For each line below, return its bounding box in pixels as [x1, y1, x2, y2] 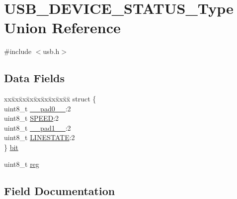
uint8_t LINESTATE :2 [4, 132, 75, 143]
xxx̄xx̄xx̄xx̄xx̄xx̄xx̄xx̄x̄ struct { [4, 94, 96, 104]
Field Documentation [4, 183, 115, 198]
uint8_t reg [4, 158, 39, 169]
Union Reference [4, 17, 121, 38]
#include [4, 46, 32, 56]
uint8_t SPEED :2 [4, 113, 59, 123]
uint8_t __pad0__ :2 [4, 103, 71, 113]
